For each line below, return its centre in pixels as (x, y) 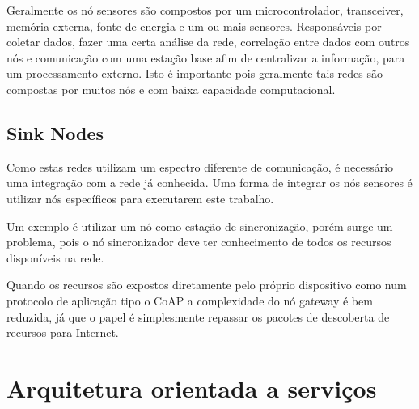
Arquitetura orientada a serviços (192, 388)
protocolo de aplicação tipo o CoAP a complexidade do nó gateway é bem (190, 300)
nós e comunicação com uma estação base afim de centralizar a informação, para (206, 57)
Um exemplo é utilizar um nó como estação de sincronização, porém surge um (200, 226)
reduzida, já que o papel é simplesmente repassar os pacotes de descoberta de (198, 316)
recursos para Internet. (63, 332)
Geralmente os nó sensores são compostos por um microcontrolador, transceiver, (205, 10)
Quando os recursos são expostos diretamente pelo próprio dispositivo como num (207, 285)
